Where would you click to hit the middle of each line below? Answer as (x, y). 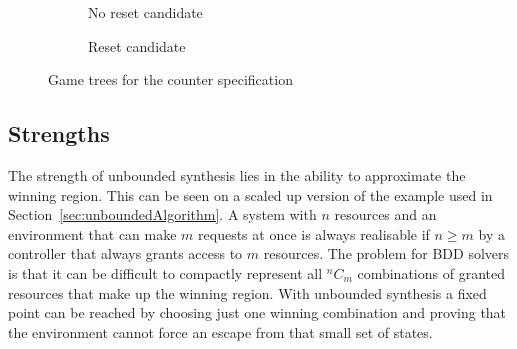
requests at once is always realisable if (314, 233)
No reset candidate (145, 12)
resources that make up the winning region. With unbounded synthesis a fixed (247, 292)
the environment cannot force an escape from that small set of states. (220, 331)
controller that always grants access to (125, 253)
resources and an (385, 214)
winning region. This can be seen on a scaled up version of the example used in (250, 194)
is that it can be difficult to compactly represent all (165, 272)
